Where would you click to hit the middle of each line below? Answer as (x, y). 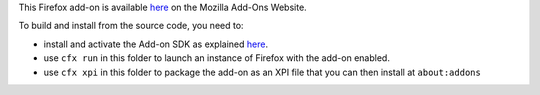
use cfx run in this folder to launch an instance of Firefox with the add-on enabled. (216, 58)
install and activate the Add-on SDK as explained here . (156, 44)
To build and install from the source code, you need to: (131, 26)
